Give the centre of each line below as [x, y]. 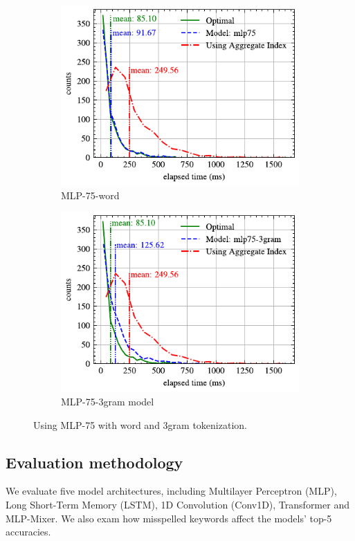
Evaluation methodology [94, 462]
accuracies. [28, 532]
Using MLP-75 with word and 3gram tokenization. [140, 424]
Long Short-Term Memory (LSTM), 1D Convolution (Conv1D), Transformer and [177, 504]
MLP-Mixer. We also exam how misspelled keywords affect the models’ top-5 [169, 518]
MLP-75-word [90, 195]
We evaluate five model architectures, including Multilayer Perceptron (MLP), [171, 491]
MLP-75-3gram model [108, 401]
